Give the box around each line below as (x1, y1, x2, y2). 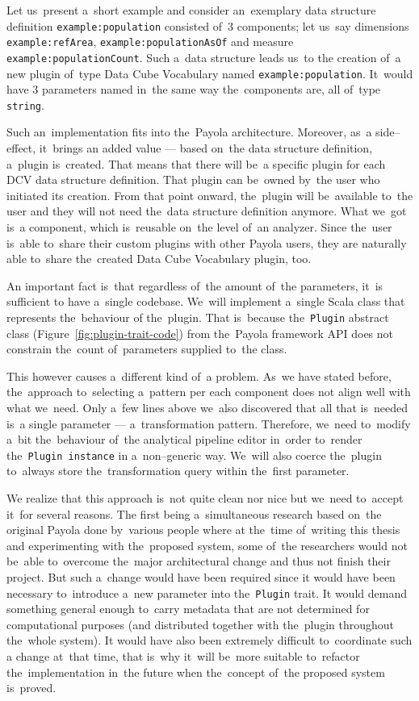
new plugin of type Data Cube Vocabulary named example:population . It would (6, 65, 413, 81)
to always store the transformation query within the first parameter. (6, 462, 350, 479)
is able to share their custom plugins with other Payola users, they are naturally (6, 234, 407, 251)
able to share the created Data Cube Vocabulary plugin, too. (6, 250, 312, 267)
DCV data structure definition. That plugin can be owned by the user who (6, 171, 380, 188)
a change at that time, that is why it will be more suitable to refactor (6, 648, 360, 665)
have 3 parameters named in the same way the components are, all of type (6, 81, 381, 98)
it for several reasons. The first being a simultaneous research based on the (6, 505, 382, 522)
